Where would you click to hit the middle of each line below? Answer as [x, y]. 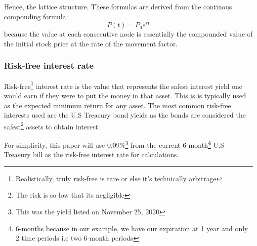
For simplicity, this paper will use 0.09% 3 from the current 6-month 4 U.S [114, 144]
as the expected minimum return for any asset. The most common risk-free [118, 105]
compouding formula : [36, 16]
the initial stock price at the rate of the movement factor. [91, 43]
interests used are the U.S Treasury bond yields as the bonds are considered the [125, 115]
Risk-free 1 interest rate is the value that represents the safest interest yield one [123, 85]
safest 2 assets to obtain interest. [52, 125]
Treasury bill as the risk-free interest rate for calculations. [91, 154]
